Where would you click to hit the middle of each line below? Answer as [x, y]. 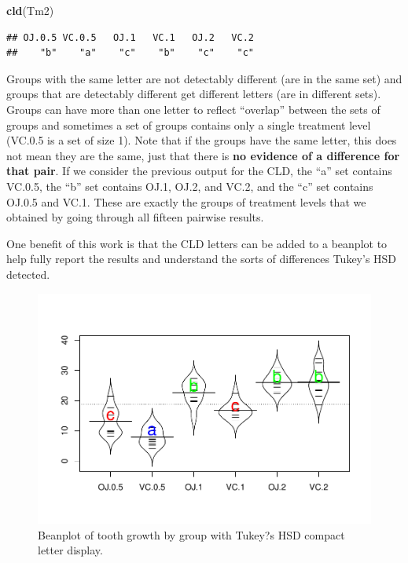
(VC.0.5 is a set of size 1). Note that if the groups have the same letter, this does [202, 140]
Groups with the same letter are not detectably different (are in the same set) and [204, 78]
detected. [28, 274]
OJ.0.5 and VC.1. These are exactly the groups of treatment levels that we [186, 201]
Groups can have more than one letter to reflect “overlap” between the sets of [193, 109]
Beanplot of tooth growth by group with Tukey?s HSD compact [191, 534]
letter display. [70, 550]
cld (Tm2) [30, 10]
